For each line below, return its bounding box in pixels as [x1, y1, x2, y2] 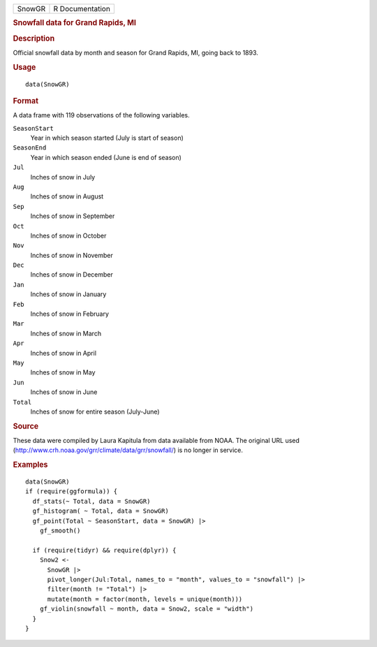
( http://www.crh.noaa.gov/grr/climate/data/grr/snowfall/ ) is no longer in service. [13, 446, 244, 454]
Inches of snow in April [30, 349, 97, 357]
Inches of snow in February [30, 310, 110, 318]
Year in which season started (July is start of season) [30, 133, 184, 143]
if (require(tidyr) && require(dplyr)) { [32, 546, 177, 554]
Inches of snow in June [30, 388, 98, 396]
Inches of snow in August [30, 192, 104, 201]
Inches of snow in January [30, 290, 107, 298]
